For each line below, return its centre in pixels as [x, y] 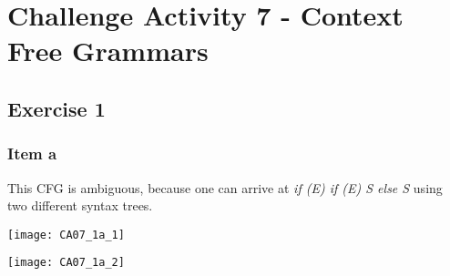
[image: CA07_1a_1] [66, 235]
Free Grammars [108, 51]
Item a [32, 153]
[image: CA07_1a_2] [66, 263]
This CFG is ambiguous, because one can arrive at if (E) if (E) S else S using [225, 187]
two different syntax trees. [80, 205]
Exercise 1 [56, 108]
